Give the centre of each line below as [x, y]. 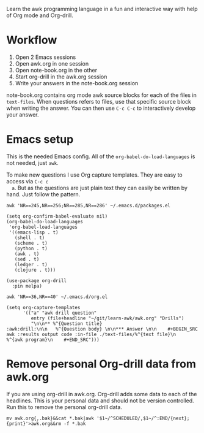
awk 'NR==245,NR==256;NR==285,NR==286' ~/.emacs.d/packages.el [89, 205]
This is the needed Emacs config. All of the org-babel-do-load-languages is [101, 156]
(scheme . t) [31, 243]
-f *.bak [75, 423]
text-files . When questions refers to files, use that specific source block [99, 101]
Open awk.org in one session [52, 63]
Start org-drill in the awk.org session [61, 77]
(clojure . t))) [35, 270]
